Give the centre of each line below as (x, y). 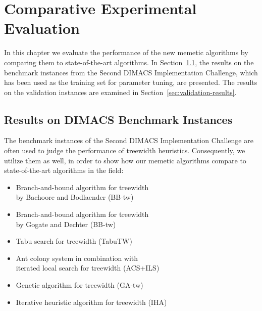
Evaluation (42, 28)
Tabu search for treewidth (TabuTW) (74, 241)
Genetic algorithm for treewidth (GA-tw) (80, 285)
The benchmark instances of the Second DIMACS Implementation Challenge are (129, 140)
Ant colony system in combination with (77, 258)
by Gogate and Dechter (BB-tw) (66, 224)
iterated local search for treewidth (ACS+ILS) (88, 268)
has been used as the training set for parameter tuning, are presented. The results (131, 82)
